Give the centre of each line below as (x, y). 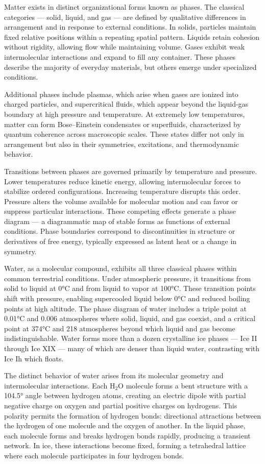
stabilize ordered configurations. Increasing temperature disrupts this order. (122, 191)
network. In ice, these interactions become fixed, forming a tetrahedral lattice (125, 445)
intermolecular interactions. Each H (60, 385)
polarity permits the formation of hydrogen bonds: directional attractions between (132, 415)
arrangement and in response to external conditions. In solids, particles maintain (130, 27)
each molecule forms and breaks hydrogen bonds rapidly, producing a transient (127, 435)
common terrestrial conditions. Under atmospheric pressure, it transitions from (128, 278)
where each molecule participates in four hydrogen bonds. (94, 455)
